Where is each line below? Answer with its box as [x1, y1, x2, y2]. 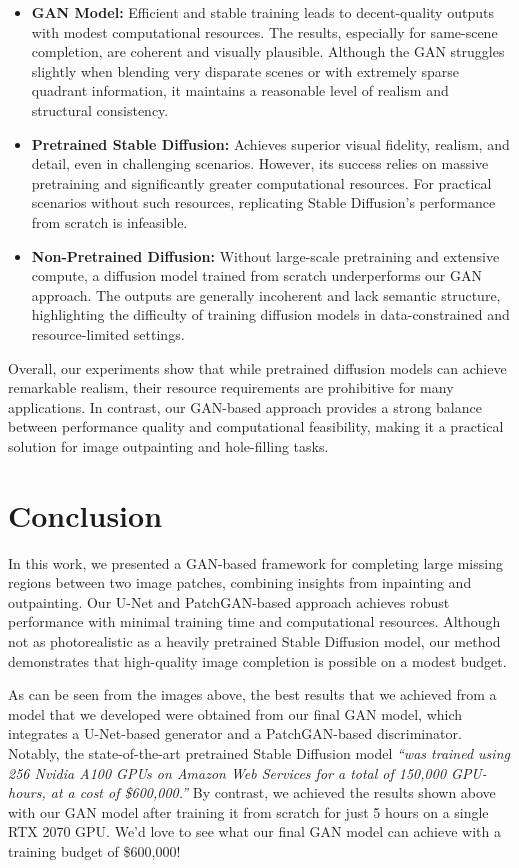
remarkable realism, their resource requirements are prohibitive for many [8, 377, 454, 398]
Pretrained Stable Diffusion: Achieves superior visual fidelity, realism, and [31, 133, 510, 154]
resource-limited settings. [31, 323, 185, 344]
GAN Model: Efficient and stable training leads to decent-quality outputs [31, 2, 494, 22]
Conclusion [8, 494, 163, 535]
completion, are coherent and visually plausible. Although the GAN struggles [31, 41, 505, 62]
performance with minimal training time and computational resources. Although [8, 611, 501, 632]
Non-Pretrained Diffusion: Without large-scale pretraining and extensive [31, 245, 500, 266]
